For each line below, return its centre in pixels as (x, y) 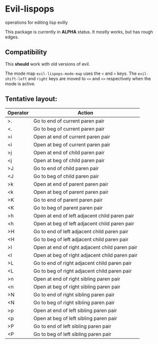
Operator (18, 113)
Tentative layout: (31, 99)
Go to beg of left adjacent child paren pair (81, 239)
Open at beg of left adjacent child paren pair (84, 224)
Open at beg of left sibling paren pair (75, 318)
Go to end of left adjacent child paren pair (81, 231)
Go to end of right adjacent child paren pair (83, 263)
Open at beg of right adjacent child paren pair (85, 255)
